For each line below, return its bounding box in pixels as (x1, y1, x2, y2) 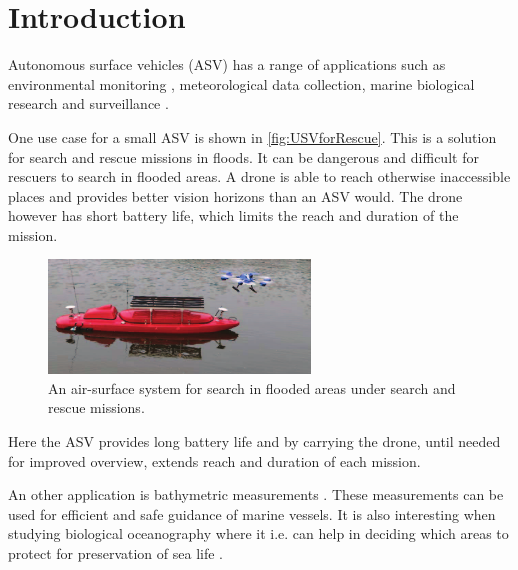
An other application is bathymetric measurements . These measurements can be (8, 484, 504, 505)
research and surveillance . (8, 93, 169, 114)
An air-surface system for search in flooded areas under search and (48, 377, 456, 398)
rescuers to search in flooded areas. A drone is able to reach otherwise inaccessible (8, 166, 511, 187)
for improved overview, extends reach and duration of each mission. (8, 450, 421, 471)
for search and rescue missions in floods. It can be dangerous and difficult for (8, 146, 479, 167)
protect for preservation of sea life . (8, 542, 223, 563)
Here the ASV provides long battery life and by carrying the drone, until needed (8, 431, 501, 452)
